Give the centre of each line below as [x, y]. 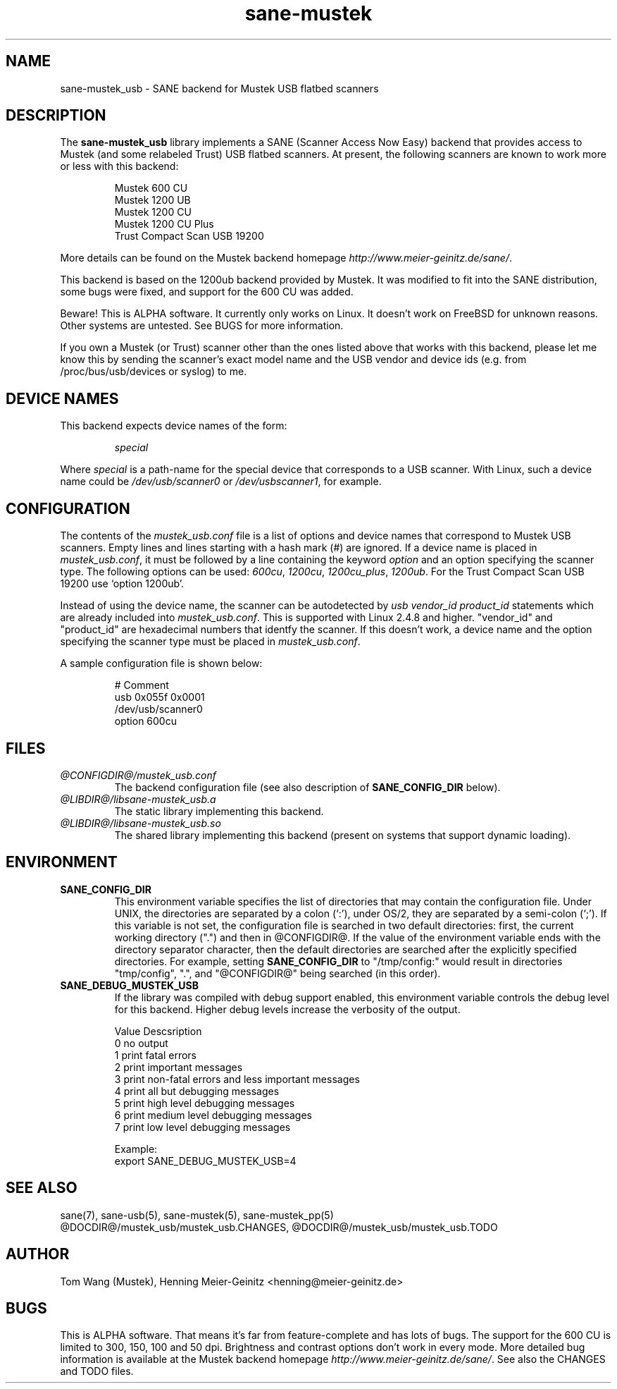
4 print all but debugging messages [197, 1091]
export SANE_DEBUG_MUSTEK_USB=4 [205, 1161]
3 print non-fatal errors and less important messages [237, 1079]
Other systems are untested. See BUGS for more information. [202, 326]
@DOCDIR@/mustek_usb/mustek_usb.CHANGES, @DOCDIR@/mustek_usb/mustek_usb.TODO [279, 1227]
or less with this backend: [119, 166]
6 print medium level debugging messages [213, 1115]
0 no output [141, 1043]
